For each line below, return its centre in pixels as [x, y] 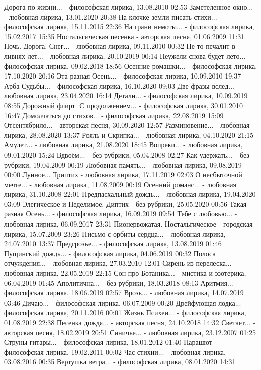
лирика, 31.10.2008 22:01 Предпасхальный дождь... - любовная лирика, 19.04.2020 [130, 194]
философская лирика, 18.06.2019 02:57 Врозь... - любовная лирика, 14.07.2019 [124, 293]
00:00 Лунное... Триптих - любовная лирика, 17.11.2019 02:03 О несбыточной [123, 174]
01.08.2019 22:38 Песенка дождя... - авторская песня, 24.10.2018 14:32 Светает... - [130, 322]
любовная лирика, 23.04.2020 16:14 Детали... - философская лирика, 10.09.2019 [126, 95]
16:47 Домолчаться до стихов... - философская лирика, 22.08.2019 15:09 [114, 115]
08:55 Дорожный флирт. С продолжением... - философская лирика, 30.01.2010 [124, 105]
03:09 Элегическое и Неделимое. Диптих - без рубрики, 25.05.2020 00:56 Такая [125, 204]
